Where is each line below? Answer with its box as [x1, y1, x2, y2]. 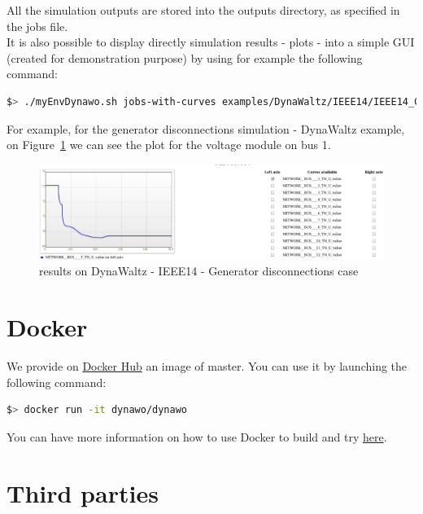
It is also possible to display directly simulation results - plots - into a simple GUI [7, 33, 415, 51]
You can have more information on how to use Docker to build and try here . [7, 428, 387, 445]
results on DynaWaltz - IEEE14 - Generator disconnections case [39, 262, 359, 279]
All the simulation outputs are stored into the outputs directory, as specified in [7, 2, 400, 18]
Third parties [7, 476, 159, 509]
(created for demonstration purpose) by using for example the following [7, 49, 363, 66]
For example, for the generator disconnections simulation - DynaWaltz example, [7, 120, 405, 137]
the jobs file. [7, 17, 68, 34]
